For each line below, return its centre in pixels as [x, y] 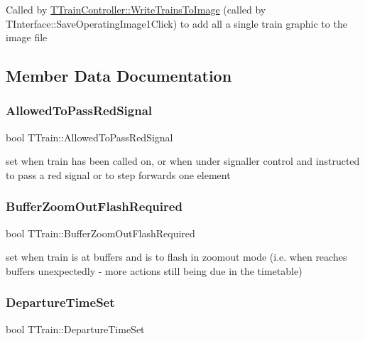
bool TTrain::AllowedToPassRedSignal [89, 137]
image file [27, 37]
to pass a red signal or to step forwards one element [118, 174]
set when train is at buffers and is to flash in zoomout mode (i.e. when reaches [176, 257]
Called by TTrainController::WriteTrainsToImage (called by [136, 9]
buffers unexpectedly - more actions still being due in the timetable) [154, 270]
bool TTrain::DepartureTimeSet [75, 329]
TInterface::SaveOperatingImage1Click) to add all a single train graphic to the [176, 23]
